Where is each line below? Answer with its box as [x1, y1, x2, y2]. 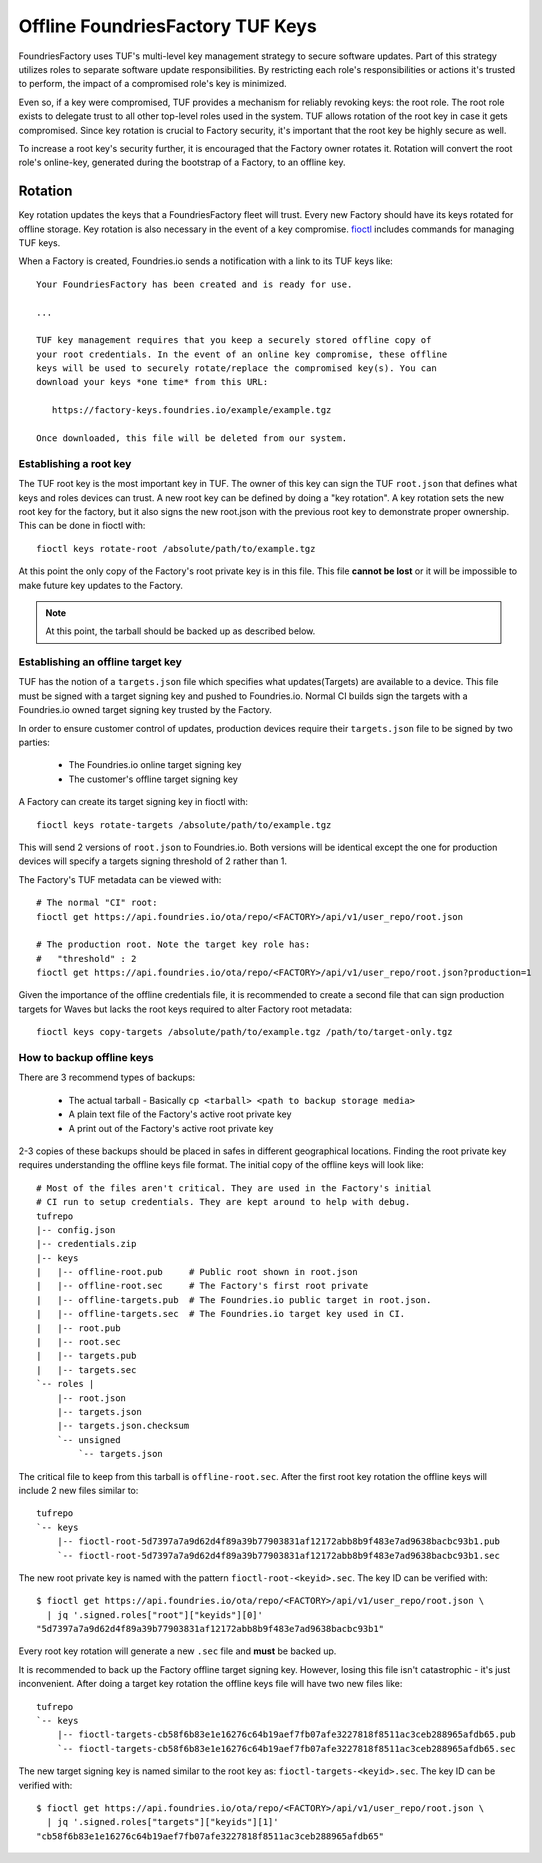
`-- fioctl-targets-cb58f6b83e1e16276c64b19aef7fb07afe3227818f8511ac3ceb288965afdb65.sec [56, 1743, 517, 1754]
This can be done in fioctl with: [18, 520, 146, 532]
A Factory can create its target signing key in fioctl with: [18, 796, 249, 808]
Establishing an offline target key [18, 655, 182, 669]
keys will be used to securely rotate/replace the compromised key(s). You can [36, 363, 437, 374]
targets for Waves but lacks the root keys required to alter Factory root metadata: [18, 1003, 353, 1015]
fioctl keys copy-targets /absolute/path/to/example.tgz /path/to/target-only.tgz [36, 1026, 453, 1038]
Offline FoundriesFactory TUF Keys [18, 15, 317, 37]
